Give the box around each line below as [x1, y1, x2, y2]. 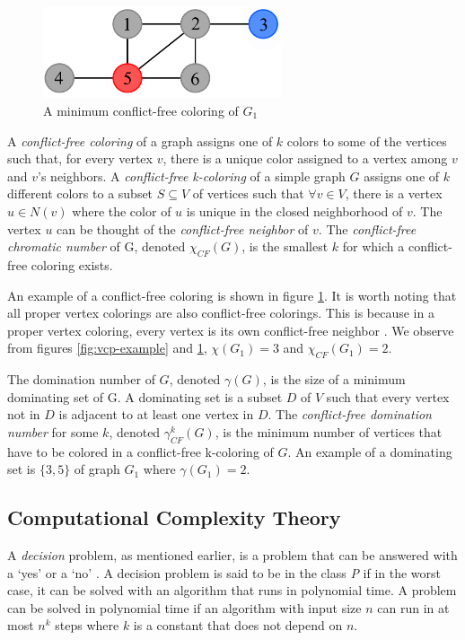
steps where [55, 616, 119, 635]
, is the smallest [241, 237, 329, 256]
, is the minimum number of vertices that [215, 422, 443, 441]
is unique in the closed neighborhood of [186, 201, 403, 220]
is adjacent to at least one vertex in [58, 405, 254, 424]
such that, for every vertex [7, 149, 153, 168]
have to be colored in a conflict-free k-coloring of [7, 442, 274, 460]
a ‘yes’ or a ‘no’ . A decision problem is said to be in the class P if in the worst [7, 563, 442, 582]
